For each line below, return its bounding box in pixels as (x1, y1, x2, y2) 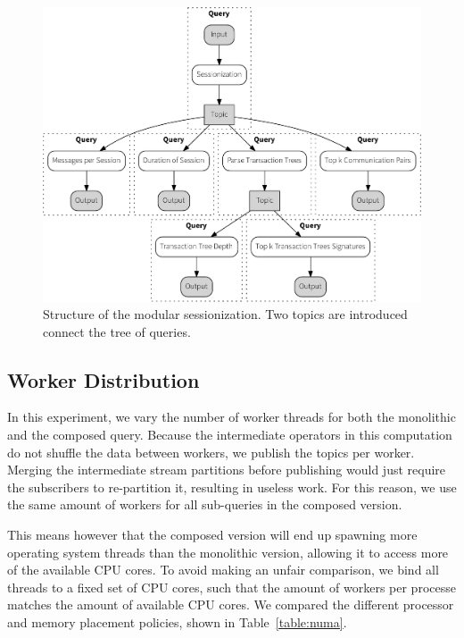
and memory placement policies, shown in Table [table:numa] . (7, 613, 347, 632)
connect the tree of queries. (43, 322, 191, 340)
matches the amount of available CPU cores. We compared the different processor (7, 595, 454, 614)
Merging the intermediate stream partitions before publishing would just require (7, 460, 446, 479)
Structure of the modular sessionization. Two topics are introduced (43, 305, 408, 323)
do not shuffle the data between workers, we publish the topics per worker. (7, 442, 415, 461)
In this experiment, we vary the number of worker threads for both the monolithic (7, 407, 456, 426)
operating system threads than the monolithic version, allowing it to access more (7, 542, 449, 561)
